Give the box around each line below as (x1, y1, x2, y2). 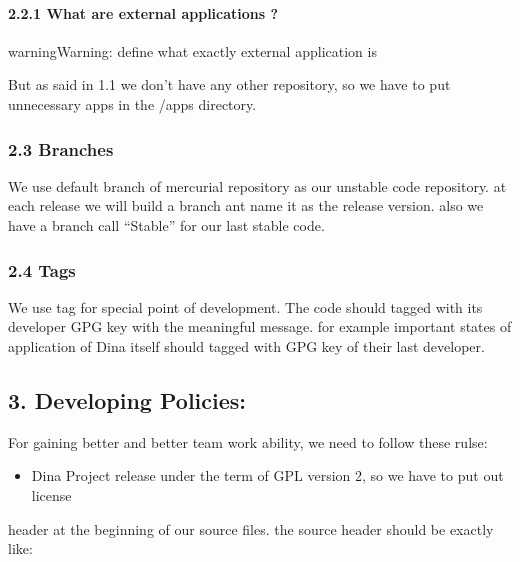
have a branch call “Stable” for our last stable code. (8, 214, 325, 235)
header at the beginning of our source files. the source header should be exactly (8, 518, 494, 539)
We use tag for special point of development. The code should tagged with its (8, 296, 483, 317)
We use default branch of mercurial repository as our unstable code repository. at (8, 175, 507, 196)
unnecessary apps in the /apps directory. (8, 93, 257, 114)
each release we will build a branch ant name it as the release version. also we (8, 195, 484, 216)
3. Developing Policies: (8, 384, 247, 415)
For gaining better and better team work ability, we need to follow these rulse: (8, 431, 488, 452)
